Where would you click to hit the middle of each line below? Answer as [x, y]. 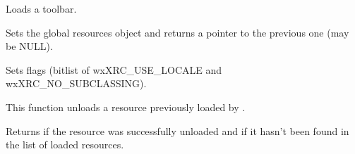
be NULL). [29, 46]
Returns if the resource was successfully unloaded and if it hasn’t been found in [177, 130]
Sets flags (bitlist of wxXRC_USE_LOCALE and [114, 69]
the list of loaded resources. [65, 145]
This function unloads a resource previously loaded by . [126, 107]
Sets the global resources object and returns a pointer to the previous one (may [177, 32]
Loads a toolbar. [41, 8]
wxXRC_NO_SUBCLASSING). [76, 83]
